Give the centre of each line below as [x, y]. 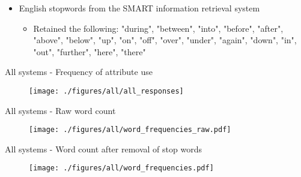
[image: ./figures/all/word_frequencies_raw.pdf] [130, 130]
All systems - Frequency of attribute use [79, 72]
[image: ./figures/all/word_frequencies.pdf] [121, 168]
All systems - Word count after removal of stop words [103, 148]
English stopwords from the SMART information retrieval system [139, 8]
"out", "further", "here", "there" [90, 51]
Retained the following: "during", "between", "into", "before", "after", [158, 28]
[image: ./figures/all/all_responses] [106, 91]
